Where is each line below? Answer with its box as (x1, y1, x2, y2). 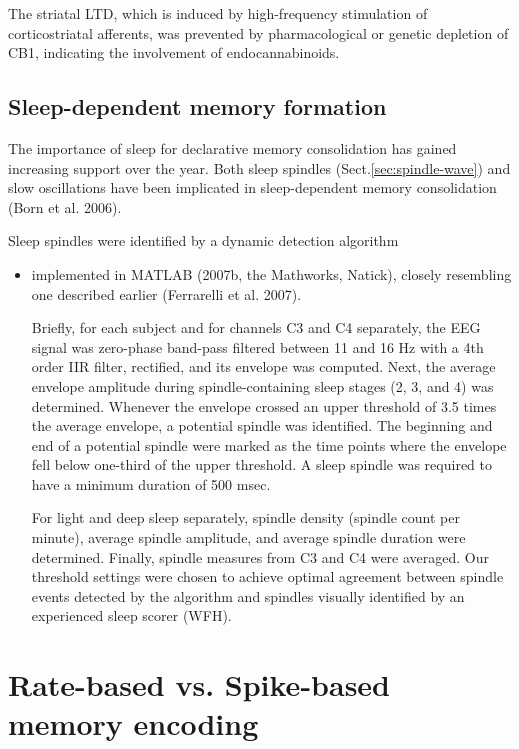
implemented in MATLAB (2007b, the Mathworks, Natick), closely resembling (31, 263, 512, 284)
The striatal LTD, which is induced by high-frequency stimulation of (8, 3, 428, 23)
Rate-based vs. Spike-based (8, 664, 391, 705)
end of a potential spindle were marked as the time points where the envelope (31, 434, 507, 455)
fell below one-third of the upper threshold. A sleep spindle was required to (31, 454, 492, 475)
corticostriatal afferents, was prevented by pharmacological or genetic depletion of (8, 22, 509, 43)
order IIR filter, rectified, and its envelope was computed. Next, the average (31, 356, 496, 377)
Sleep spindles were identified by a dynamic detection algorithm (8, 230, 399, 251)
